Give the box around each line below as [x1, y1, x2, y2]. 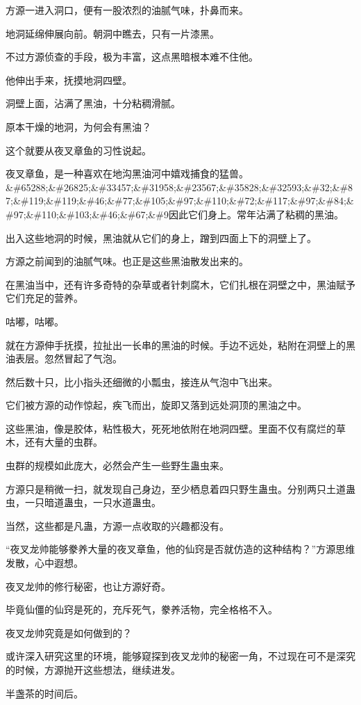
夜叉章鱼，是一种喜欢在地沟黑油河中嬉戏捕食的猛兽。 [6, 166, 249, 181]
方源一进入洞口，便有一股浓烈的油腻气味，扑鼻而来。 [6, 3, 249, 17]
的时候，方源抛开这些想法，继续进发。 [6, 663, 180, 676]
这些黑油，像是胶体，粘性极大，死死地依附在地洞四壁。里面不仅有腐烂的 [6, 421, 336, 435]
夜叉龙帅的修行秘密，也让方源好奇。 [6, 578, 171, 593]
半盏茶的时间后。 [6, 686, 83, 700]
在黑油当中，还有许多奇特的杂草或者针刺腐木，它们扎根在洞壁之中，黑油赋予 [6, 277, 355, 291]
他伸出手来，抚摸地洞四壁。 [6, 72, 132, 87]
